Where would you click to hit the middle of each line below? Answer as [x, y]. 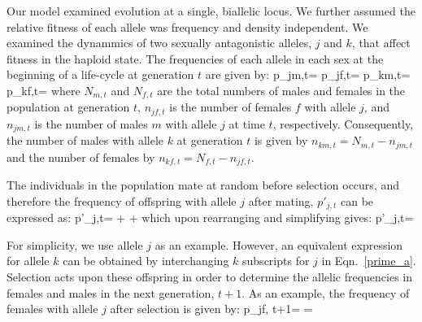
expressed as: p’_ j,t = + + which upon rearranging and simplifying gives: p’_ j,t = [210, 218]
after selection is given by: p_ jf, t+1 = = [211, 309]
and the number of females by [81, 157]
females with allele [52, 309]
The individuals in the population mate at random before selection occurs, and [203, 185]
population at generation [68, 107]
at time [247, 123]
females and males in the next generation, [111, 292]
